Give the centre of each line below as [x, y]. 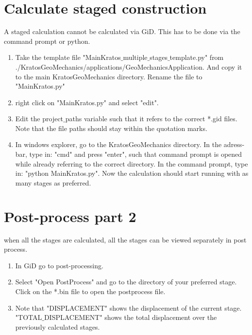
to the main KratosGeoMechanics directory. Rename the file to [109, 76]
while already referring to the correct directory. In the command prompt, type [132, 163]
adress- [234, 144]
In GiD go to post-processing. [59, 265]
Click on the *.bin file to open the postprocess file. [90, 291]
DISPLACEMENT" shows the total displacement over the [130, 317]
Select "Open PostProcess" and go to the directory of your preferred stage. [126, 282]
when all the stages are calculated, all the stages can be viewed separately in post [125, 239]
